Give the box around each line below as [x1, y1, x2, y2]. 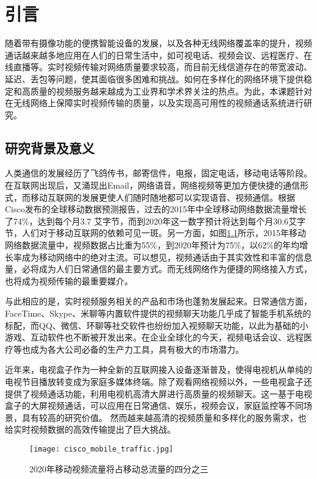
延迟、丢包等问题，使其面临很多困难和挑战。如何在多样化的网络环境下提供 [5, 72, 304, 85]
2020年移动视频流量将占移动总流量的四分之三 [29, 462, 208, 475]
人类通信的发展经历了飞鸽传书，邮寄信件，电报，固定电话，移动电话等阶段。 [5, 167, 312, 179]
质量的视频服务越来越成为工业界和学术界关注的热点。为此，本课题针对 [30, 84, 312, 97]
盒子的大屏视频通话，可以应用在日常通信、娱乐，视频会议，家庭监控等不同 [5, 399, 304, 412]
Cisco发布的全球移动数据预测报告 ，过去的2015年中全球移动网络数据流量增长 [5, 203, 307, 215]
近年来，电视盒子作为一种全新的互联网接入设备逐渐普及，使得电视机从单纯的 [5, 363, 312, 376]
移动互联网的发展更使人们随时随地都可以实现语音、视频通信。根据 [30, 190, 295, 203]
